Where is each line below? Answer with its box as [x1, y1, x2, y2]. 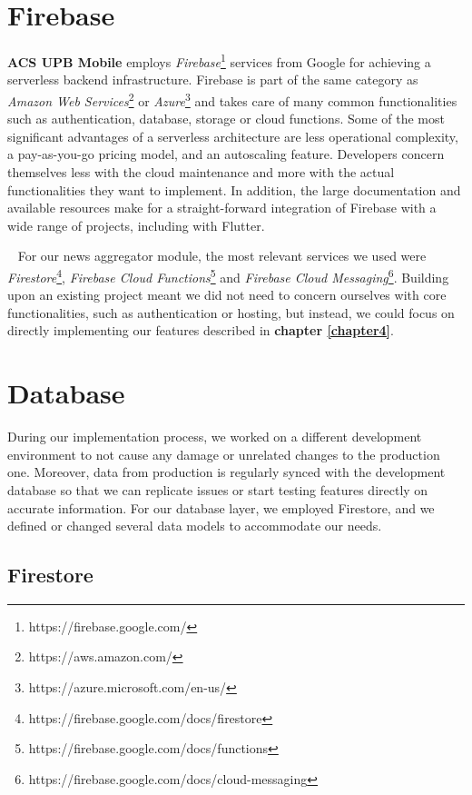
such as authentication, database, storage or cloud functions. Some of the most [7, 109, 445, 128]
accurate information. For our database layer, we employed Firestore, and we [7, 498, 435, 517]
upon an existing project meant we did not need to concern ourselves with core [7, 285, 447, 304]
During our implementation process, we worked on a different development [7, 427, 422, 446]
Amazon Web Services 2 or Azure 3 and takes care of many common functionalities [7, 88, 457, 110]
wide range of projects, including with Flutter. [7, 215, 265, 234]
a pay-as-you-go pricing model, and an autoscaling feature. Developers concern [7, 144, 445, 164]
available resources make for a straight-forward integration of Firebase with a [7, 198, 437, 217]
